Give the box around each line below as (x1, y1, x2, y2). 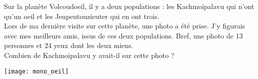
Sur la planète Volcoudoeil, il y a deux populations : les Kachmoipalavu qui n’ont (4, 1, 254, 11)
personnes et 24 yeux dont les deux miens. (4, 40, 134, 50)
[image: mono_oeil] (4, 67, 69, 75)
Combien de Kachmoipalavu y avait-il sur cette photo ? (4, 49, 175, 60)
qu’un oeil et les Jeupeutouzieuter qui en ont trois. (4, 10, 160, 21)
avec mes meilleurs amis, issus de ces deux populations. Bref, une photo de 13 (4, 30, 243, 40)
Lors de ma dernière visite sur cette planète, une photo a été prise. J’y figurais (4, 20, 245, 31)
